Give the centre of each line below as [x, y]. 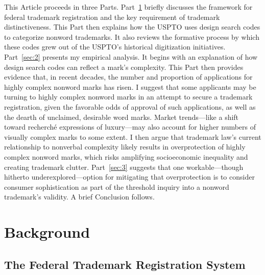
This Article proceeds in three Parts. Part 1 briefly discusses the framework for [128, 7]
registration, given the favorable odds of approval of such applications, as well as [130, 106]
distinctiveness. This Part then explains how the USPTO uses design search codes [132, 27]
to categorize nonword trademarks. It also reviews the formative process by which [132, 36]
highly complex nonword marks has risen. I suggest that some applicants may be [130, 86]
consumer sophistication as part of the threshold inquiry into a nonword [117, 186]
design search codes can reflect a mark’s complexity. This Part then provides [124, 67]
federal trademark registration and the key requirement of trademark [112, 17]
